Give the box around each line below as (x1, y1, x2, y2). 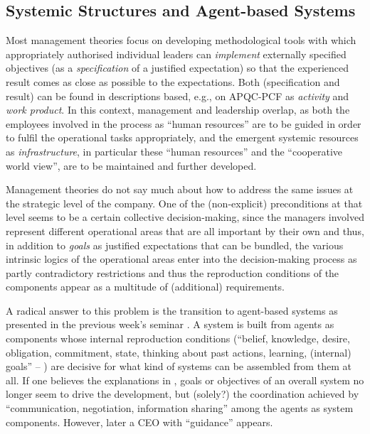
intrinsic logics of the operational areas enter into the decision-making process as (6, 251, 357, 266)
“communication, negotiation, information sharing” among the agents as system (6, 401, 354, 416)
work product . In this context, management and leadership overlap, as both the (6, 102, 350, 117)
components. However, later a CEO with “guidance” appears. (6, 414, 273, 429)
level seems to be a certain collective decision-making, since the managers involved (6, 210, 364, 224)
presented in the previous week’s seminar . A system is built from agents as (6, 317, 334, 332)
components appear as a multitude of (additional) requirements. (6, 279, 285, 294)
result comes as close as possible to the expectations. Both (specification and (6, 74, 340, 89)
